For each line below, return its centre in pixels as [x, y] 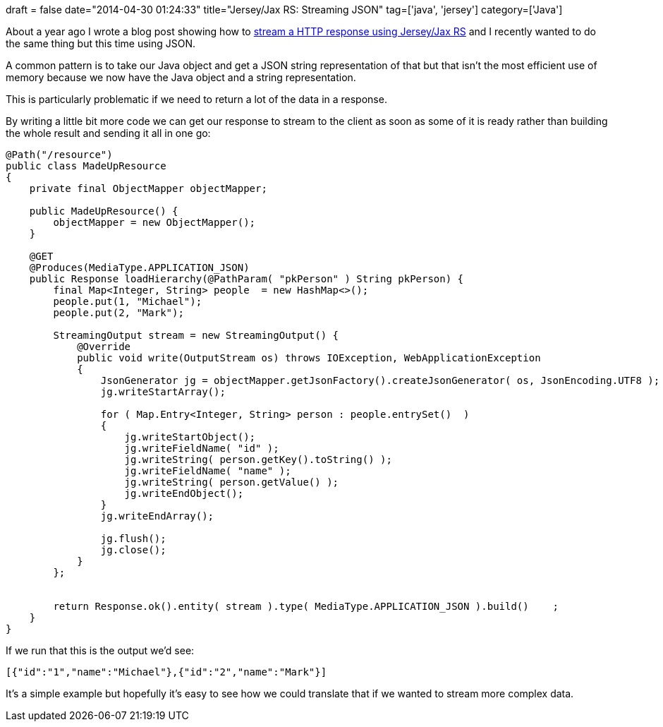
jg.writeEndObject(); [184, 493]
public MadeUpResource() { [104, 211]
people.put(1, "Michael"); [128, 301]
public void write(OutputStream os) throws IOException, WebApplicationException [309, 358]
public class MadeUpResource [86, 166]
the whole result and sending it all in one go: [108, 133]
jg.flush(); [133, 539]
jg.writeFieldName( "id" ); [202, 448]
